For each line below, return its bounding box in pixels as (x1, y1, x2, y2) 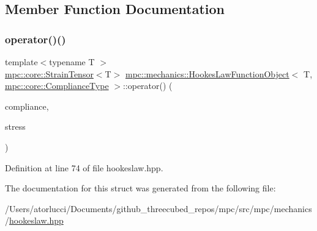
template (5, 55, 38, 68)
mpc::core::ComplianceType (5, 79, 109, 92)
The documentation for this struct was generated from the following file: (5, 182, 276, 194)
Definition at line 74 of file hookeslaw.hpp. (5, 161, 163, 174)
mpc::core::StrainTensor (5, 67, 94, 80)
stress (5, 120, 26, 133)
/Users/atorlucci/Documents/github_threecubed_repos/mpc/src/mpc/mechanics (5, 202, 312, 215)
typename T (49, 55, 95, 68)
